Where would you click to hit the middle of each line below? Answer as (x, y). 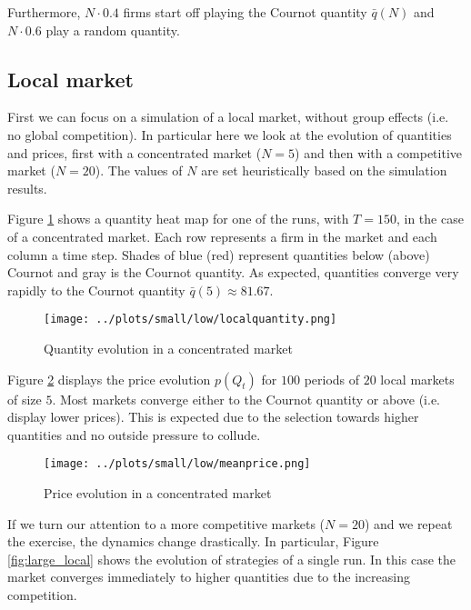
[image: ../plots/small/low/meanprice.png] (177, 464)
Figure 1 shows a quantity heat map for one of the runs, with (178, 219)
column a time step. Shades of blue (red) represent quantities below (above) (219, 254)
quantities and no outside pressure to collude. (134, 434)
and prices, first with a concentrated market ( (135, 152)
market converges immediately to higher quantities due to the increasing (209, 577)
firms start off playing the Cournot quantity (245, 12)
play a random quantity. (113, 30)
